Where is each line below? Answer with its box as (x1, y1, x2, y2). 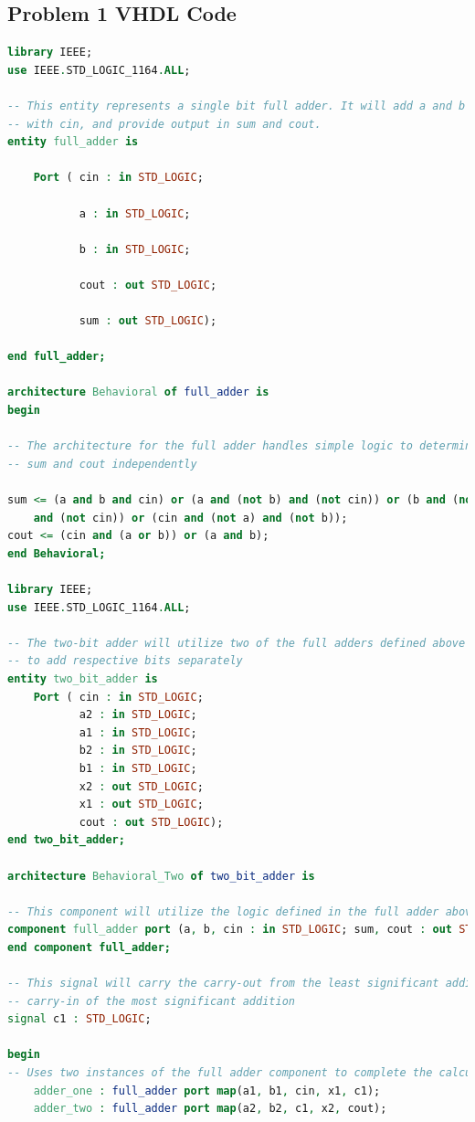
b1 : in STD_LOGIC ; (79, 761, 197, 775)
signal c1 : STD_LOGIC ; (7, 1012, 152, 1026)
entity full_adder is (7, 135, 139, 149)
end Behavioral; (7, 546, 106, 560)
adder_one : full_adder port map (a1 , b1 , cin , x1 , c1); (33, 1084, 381, 1097)
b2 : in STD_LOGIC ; (79, 744, 197, 757)
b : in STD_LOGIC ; (79, 242, 191, 256)
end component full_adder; (7, 940, 171, 954)
